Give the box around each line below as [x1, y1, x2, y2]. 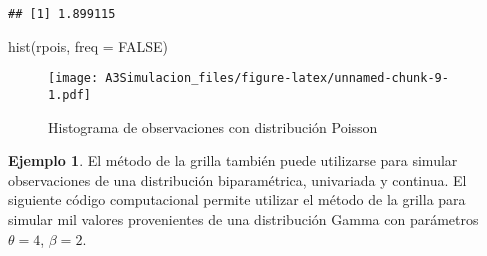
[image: [48, 71, 99, 86]
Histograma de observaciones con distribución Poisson [48, 116, 378, 137]
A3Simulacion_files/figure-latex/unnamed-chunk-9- [105, 71, 449, 86]
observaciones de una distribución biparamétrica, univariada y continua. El [8, 169, 467, 190]
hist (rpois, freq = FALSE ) [8, 35, 168, 56]
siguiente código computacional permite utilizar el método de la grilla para [8, 189, 466, 210]
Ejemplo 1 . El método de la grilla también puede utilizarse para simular [8, 150, 458, 171]
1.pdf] [48, 87, 91, 102]
